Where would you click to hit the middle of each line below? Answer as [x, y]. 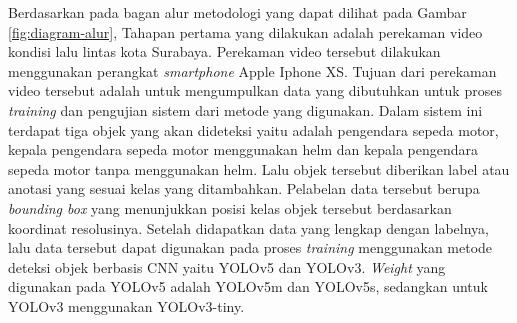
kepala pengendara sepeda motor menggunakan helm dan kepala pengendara [243, 149]
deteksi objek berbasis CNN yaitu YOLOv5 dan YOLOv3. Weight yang [227, 266]
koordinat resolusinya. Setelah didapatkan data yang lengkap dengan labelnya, [248, 227]
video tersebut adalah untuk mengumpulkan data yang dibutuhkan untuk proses [255, 90]
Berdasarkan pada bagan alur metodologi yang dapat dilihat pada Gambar [237, 12]
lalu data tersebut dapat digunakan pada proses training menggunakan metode [250, 247]
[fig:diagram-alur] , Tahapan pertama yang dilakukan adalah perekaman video [245, 31]
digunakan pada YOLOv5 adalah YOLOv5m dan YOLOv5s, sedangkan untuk [248, 286]
